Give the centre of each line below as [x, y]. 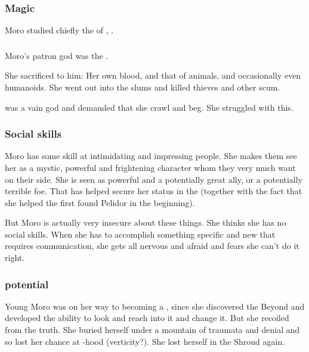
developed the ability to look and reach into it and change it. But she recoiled [147, 318]
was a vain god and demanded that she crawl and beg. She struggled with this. [149, 107]
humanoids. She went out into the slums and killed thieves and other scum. [143, 87]
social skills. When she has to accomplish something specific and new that [140, 234]
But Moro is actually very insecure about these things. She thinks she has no [146, 222]
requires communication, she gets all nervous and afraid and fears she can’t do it [152, 246]
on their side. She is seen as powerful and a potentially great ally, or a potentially [154, 179]
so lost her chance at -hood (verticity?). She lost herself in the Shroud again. [145, 341]
